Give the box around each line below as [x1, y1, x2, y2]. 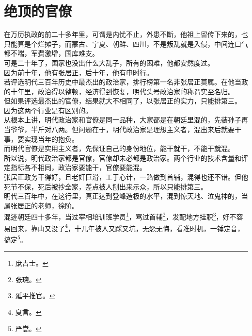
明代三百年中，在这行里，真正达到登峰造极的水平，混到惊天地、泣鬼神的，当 [4, 191, 248, 201]
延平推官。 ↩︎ [15, 290, 55, 301]
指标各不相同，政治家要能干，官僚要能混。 [10, 162, 146, 172]
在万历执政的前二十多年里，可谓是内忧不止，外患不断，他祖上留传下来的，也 [4, 29, 248, 39]
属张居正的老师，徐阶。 [4, 200, 79, 210]
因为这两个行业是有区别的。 [4, 105, 92, 115]
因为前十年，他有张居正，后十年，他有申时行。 [4, 67, 153, 77]
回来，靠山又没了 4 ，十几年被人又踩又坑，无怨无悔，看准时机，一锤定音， [10, 221, 244, 233]
